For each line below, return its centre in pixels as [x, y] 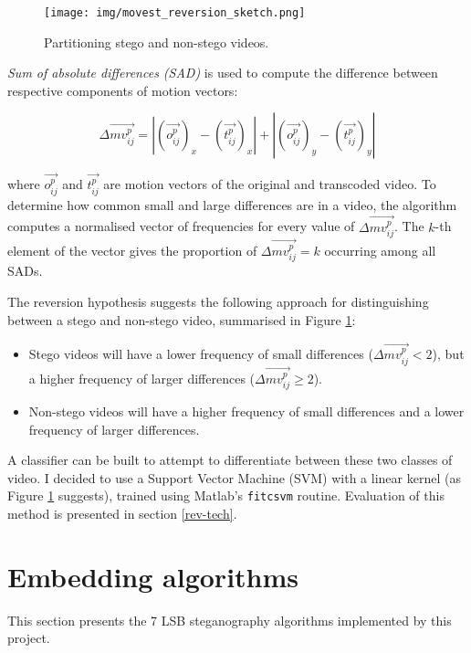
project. [29, 638]
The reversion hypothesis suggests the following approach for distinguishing [218, 301]
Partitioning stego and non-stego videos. [157, 42]
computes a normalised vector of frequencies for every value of [181, 226]
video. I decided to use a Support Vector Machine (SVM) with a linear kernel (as [234, 477]
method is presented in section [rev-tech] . [122, 514]
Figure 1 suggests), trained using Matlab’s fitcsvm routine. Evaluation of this [226, 495]
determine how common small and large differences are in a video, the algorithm [232, 204]
